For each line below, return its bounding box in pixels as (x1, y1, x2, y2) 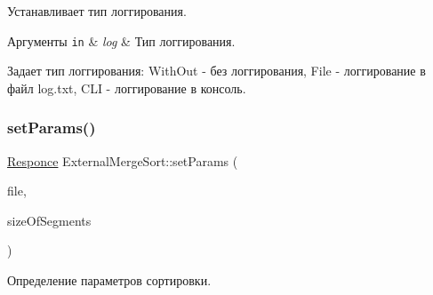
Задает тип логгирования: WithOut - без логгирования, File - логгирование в (7, 61, 426, 80)
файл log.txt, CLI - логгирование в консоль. (7, 78, 246, 97)
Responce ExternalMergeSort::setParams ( (7, 151, 238, 170)
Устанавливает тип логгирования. (7, 2, 187, 20)
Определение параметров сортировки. (7, 271, 212, 290)
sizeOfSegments (7, 211, 92, 229)
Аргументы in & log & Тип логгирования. (7, 31, 236, 50)
